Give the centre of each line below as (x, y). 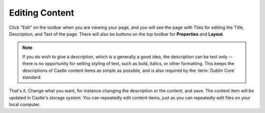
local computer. (25, 105)
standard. (32, 77)
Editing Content (42, 13)
